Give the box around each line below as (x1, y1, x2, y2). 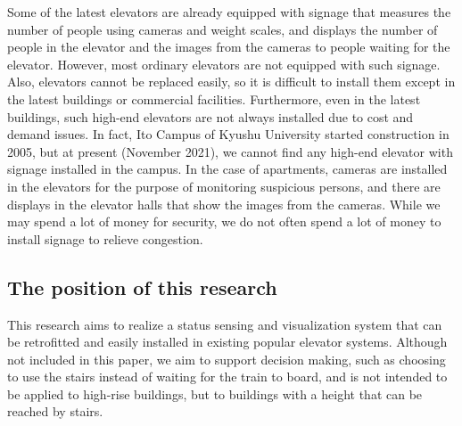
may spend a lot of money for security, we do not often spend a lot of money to (7, 212, 441, 231)
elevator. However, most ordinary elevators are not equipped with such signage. (7, 54, 441, 73)
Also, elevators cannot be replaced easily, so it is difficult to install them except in (7, 72, 456, 91)
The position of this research (7, 273, 277, 300)
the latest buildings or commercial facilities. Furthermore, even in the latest (7, 89, 421, 108)
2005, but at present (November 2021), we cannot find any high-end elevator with (7, 142, 453, 160)
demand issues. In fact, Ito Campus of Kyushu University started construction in (7, 125, 450, 143)
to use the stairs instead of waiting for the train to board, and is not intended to (7, 367, 448, 386)
